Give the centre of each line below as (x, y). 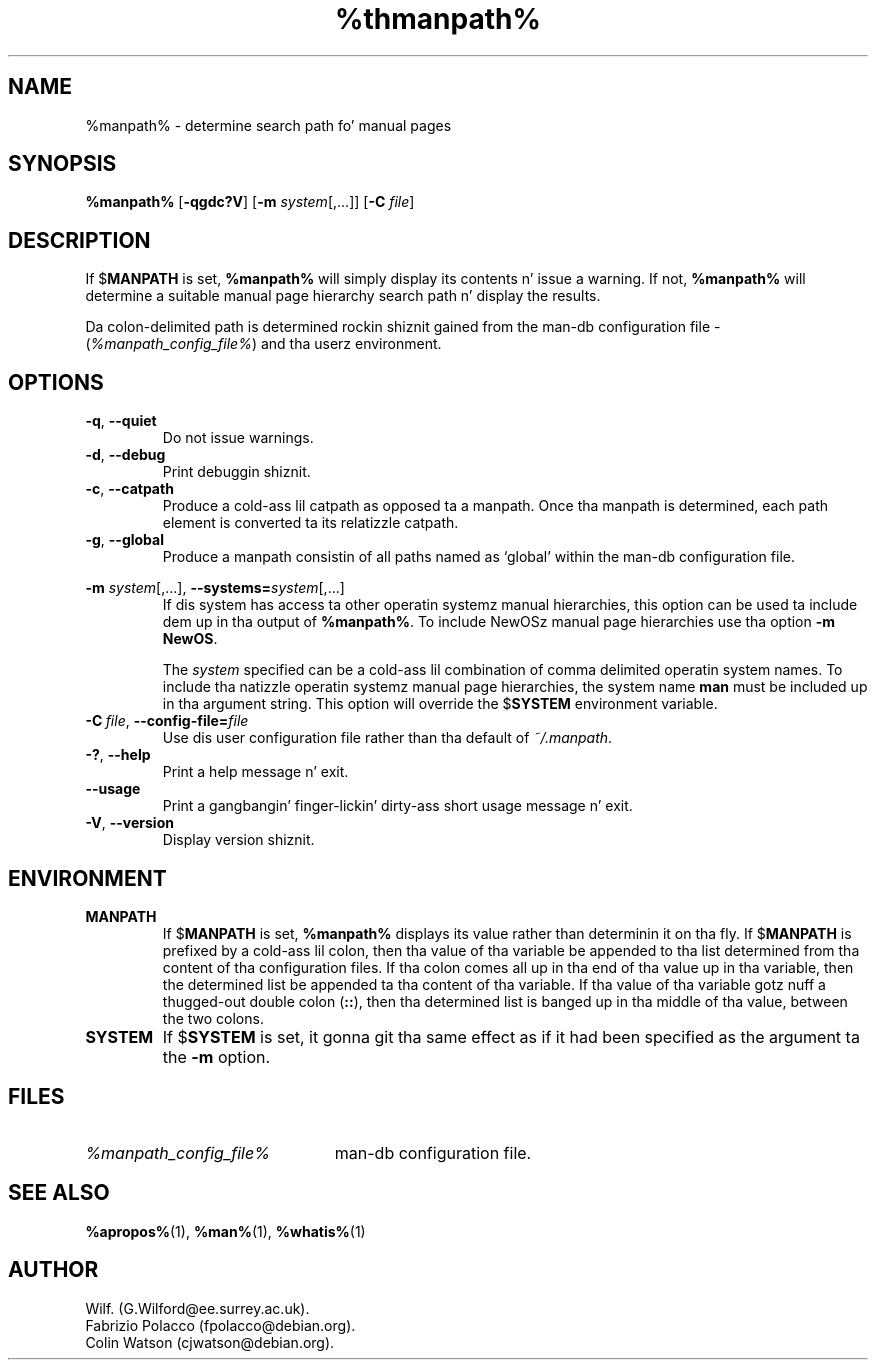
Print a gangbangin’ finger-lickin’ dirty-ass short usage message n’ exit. (397, 806)
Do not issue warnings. (238, 438)
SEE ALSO (59, 1193)
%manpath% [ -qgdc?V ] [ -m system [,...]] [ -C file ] (250, 202)
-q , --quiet (121, 421)
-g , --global (124, 540)
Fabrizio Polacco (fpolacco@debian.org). (220, 1325)
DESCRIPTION (79, 240)
